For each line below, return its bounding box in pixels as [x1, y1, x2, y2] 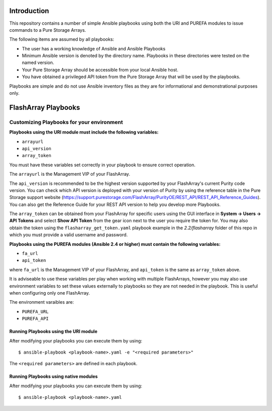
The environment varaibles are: [9, 299, 74, 305]
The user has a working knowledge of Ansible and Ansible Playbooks [22, 45, 166, 51]
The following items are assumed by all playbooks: [9, 36, 114, 42]
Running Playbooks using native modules [9, 373, 98, 380]
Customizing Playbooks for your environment [9, 118, 123, 125]
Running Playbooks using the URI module [9, 328, 98, 334]
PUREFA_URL [22, 309, 49, 314]
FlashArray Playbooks [9, 103, 80, 112]
